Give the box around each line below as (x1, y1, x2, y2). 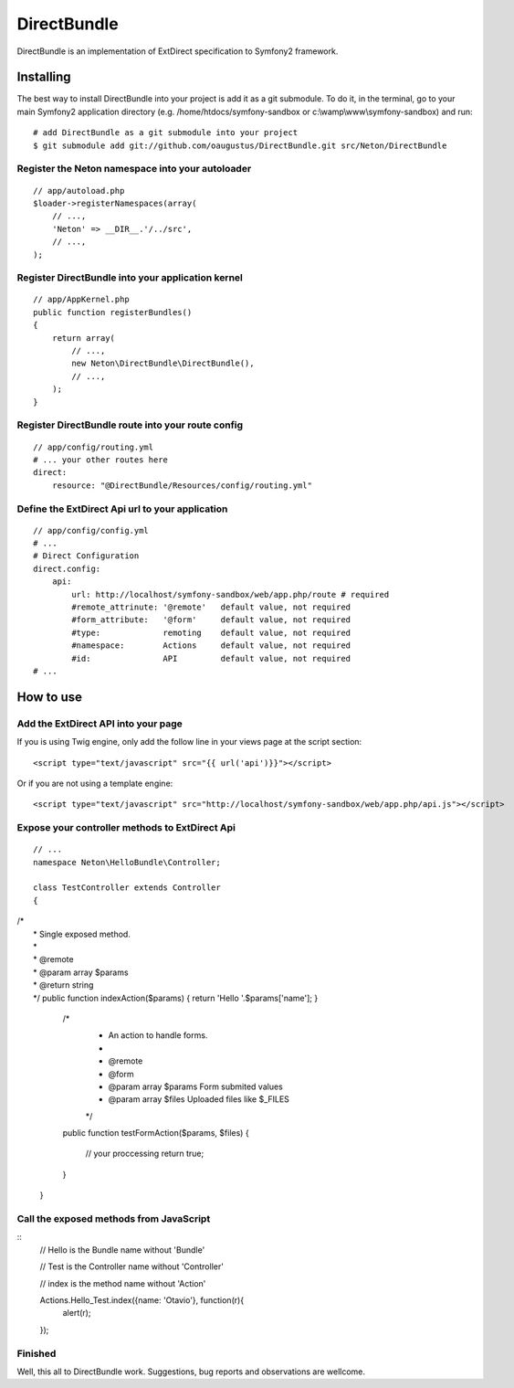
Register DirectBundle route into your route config (16, 419, 244, 431)
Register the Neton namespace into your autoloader (16, 163, 252, 175)
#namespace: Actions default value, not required (71, 641, 351, 651)
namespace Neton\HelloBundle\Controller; (33, 857, 221, 867)
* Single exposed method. (33, 928, 131, 939)
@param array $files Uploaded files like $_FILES (108, 1094, 289, 1105)
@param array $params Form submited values (108, 1081, 283, 1092)
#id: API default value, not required (71, 653, 351, 663)
